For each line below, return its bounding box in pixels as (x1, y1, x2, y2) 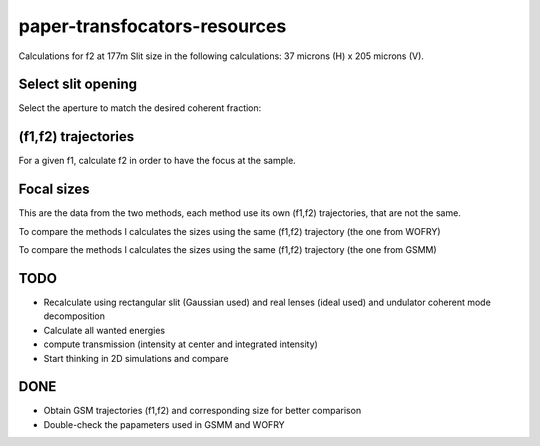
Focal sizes (18, 181, 90, 198)
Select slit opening (18, 76, 138, 93)
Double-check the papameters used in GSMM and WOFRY (43, 418, 285, 430)
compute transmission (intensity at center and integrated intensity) (43, 338, 319, 350)
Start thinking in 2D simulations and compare (43, 352, 229, 364)
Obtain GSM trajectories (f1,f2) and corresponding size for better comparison (43, 405, 362, 417)
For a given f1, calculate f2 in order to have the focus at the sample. (18, 155, 297, 167)
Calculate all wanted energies (43, 324, 165, 336)
